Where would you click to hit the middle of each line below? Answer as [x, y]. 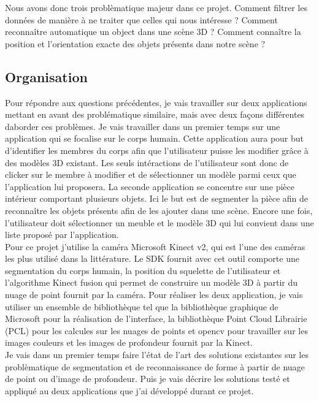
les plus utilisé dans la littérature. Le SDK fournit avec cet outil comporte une [152, 258]
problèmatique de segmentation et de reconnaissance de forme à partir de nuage [155, 366]
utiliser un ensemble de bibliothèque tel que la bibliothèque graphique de [142, 306]
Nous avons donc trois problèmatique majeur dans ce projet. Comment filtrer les [156, 7]
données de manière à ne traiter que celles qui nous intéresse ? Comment [141, 19]
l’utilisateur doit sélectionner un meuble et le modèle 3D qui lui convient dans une [159, 222]
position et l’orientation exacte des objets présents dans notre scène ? [135, 43]
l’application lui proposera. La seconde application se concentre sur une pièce [150, 186]
